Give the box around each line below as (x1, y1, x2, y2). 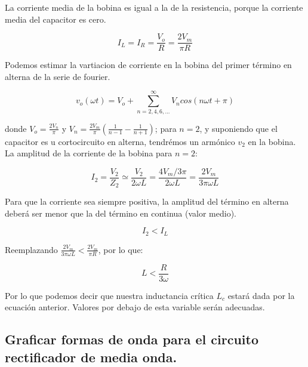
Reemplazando (5, 243, 58, 255)
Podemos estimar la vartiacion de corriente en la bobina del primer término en (5, 58, 292, 71)
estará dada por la (227, 289, 295, 301)
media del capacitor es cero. (5, 13, 106, 25)
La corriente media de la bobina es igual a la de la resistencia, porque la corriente (5, 1, 303, 13)
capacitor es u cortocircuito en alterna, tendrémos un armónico (5, 135, 235, 147)
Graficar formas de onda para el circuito (5, 330, 259, 349)
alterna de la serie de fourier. (5, 70, 110, 82)
